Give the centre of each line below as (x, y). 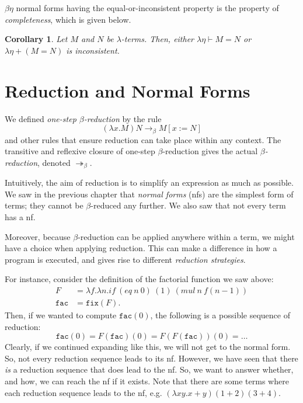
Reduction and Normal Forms (128, 90)
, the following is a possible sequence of (220, 315)
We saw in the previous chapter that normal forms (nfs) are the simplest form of (149, 194)
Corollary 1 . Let (36, 39)
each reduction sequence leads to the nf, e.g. (83, 392)
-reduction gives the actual (210, 151)
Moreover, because (38, 236)
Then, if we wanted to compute (61, 315)
